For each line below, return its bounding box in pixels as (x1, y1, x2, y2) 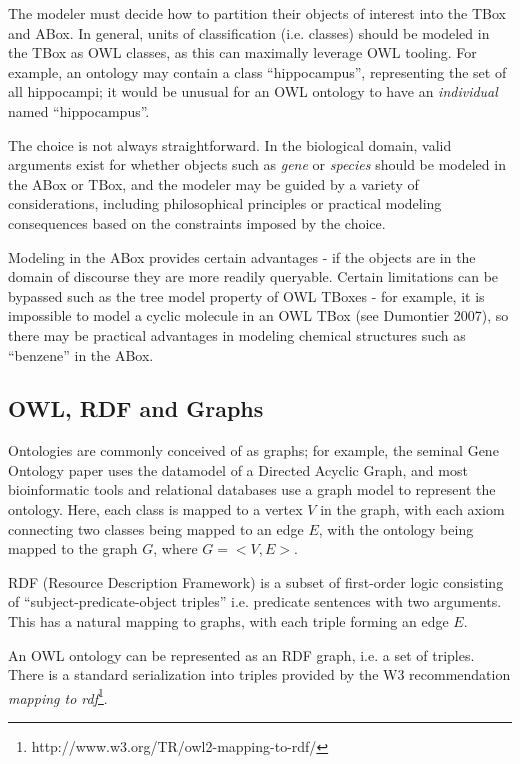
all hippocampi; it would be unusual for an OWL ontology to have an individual (8, 81, 498, 102)
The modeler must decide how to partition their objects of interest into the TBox (8, 3, 506, 23)
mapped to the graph (8, 538, 138, 559)
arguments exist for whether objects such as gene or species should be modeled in (8, 154, 506, 175)
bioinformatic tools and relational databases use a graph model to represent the (8, 479, 496, 500)
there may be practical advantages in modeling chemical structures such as (8, 324, 466, 345)
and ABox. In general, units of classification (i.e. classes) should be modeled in (8, 22, 490, 43)
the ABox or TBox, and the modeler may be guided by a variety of (8, 173, 419, 194)
